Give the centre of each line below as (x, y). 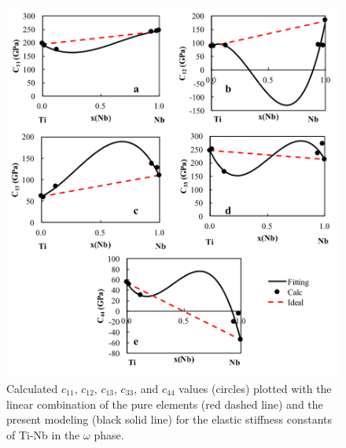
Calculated (32, 389)
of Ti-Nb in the (43, 434)
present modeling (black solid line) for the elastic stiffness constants (169, 419)
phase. (109, 434)
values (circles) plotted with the (255, 389)
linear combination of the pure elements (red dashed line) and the (165, 404)
